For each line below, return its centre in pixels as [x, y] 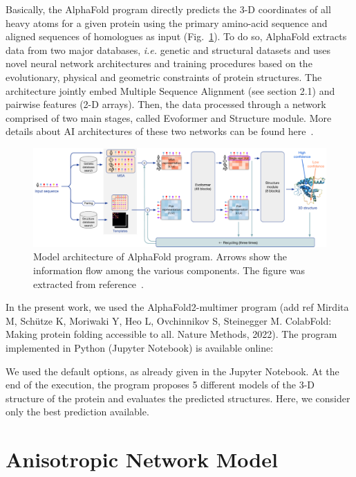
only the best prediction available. [77, 412]
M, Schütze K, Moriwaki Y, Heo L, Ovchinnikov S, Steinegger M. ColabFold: [169, 320]
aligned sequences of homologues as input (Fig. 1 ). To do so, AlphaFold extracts [176, 36]
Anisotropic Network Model [142, 459]
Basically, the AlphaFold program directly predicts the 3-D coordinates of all [168, 9]
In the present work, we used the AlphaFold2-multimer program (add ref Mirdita [177, 307]
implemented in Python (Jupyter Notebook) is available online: [140, 347]
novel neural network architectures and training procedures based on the [159, 63]
